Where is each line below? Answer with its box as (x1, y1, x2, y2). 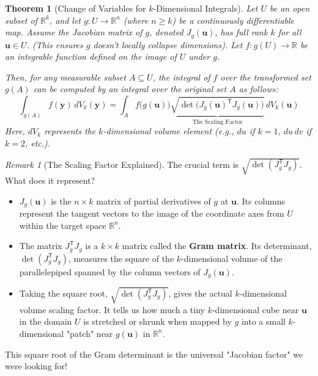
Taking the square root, (19, 287, 108, 299)
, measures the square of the (68, 251, 174, 264)
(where (123, 13, 149, 26)
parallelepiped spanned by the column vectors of (19, 265, 201, 278)
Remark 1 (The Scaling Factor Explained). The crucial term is (5, 157, 239, 170)
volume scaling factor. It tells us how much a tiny (19, 303, 205, 316)
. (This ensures (26, 38, 83, 51)
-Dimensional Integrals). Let (153, 2, 258, 14)
